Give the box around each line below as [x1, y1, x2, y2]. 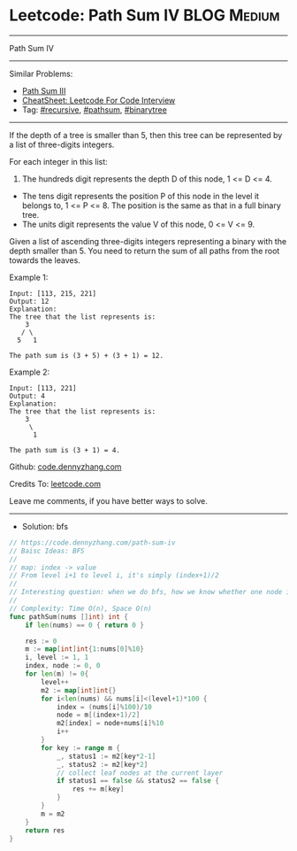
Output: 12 [9, 297, 49, 306]
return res [25, 825, 65, 835]
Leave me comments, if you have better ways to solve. [9, 495, 208, 506]
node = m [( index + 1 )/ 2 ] [56, 710, 141, 720]
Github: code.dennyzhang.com [9, 461, 122, 472]
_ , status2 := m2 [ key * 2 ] [56, 760, 148, 769]
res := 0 [25, 637, 57, 646]
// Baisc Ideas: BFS [9, 546, 86, 555]
